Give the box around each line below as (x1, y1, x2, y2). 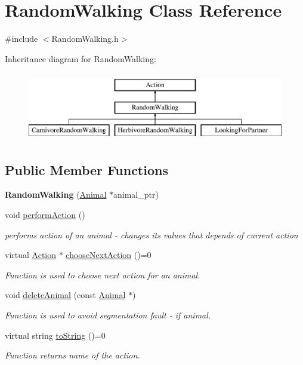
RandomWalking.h (51, 32, 119, 45)
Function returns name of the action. (5, 349, 140, 361)
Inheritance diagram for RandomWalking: (5, 52, 156, 65)
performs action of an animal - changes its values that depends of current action (5, 228, 298, 241)
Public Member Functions (5, 160, 168, 179)
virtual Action (5, 249, 57, 261)
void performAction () (5, 208, 85, 221)
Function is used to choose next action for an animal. (5, 268, 200, 281)
